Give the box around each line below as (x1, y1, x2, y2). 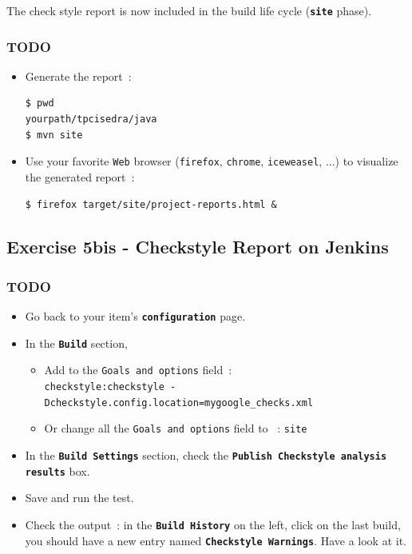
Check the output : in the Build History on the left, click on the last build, (25, 516, 401, 532)
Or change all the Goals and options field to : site (44, 420, 307, 436)
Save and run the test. (25, 489, 134, 506)
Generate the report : (25, 67, 132, 84)
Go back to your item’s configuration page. (25, 308, 246, 325)
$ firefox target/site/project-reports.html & (25, 198, 277, 210)
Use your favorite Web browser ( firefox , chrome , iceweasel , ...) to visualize (25, 153, 398, 169)
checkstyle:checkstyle (44, 381, 164, 393)
